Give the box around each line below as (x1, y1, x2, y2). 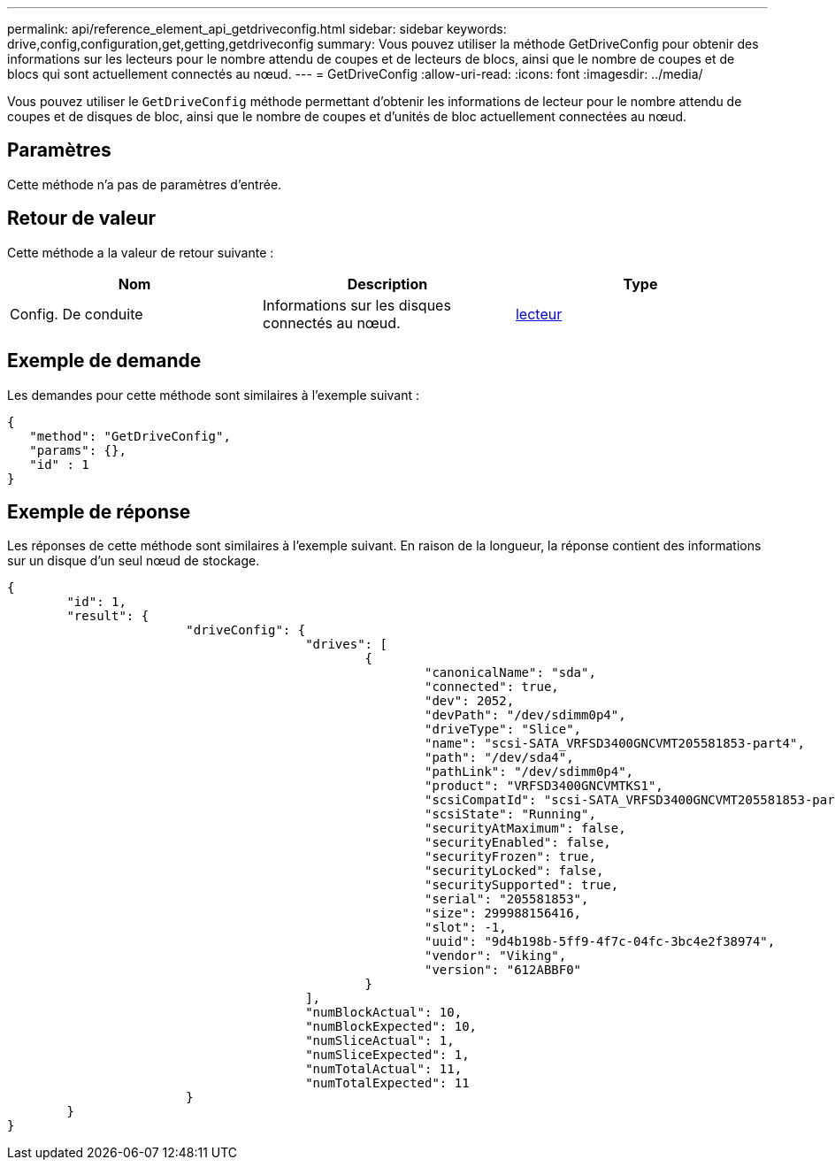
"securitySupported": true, (425, 878, 619, 893)
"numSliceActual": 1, (305, 1033, 455, 1048)
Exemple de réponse (7, 500, 191, 523)
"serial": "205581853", (425, 892, 589, 907)
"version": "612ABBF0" (425, 963, 582, 978)
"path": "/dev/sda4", (425, 750, 574, 765)
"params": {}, (29, 442, 126, 457)
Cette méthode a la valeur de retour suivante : (7, 244, 274, 260)
